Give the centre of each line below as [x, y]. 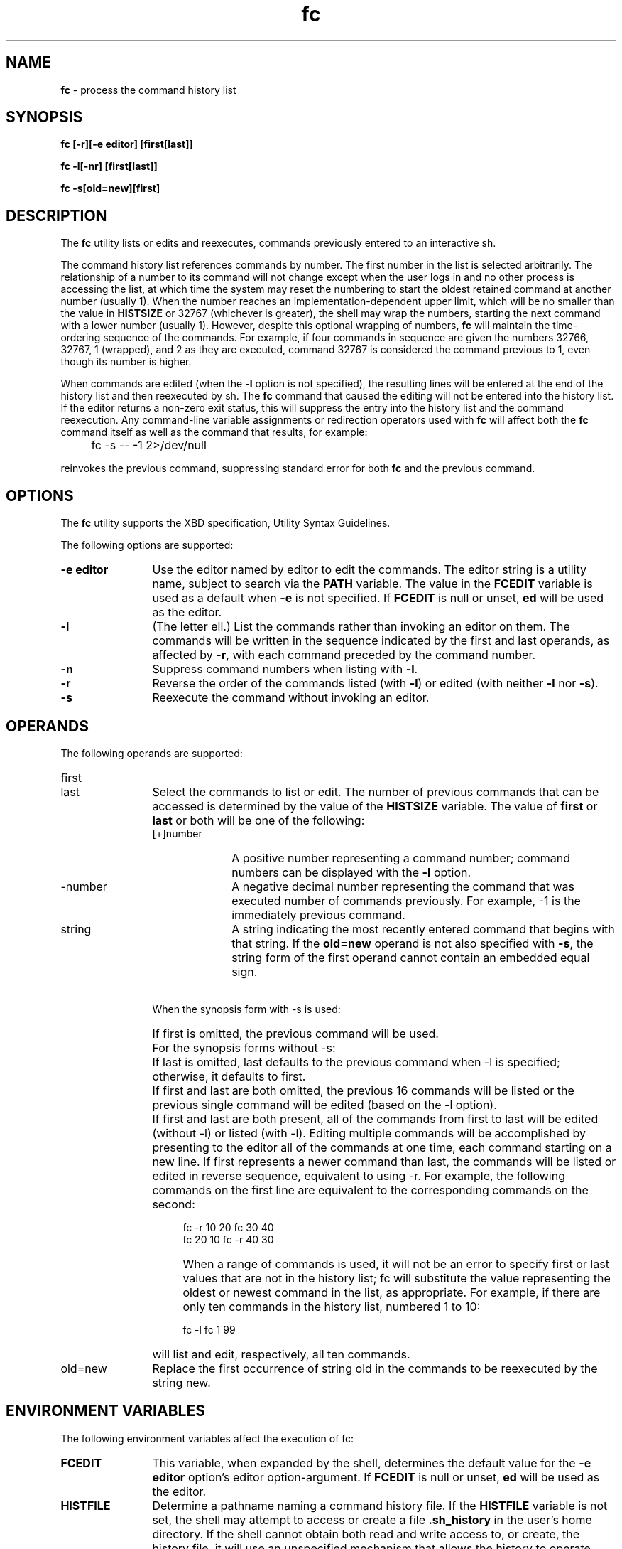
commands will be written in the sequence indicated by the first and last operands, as [381, 641]
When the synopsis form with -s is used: [246, 1009]
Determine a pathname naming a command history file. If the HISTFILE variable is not [380, 1505]
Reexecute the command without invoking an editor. [291, 698]
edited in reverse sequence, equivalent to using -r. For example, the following [359, 1175]
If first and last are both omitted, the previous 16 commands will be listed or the [363, 1090]
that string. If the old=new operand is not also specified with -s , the [413, 943]
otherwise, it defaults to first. [229, 1076]
